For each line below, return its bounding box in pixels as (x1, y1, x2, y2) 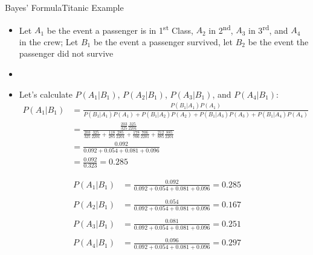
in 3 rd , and (248, 22, 288, 36)
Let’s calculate (19, 87, 73, 100)
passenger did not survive (19, 47, 114, 60)
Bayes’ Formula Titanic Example (5, 1, 124, 13)
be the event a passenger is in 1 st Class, (47, 22, 193, 36)
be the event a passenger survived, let (93, 35, 233, 48)
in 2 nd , (208, 22, 233, 36)
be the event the (248, 35, 309, 48)
